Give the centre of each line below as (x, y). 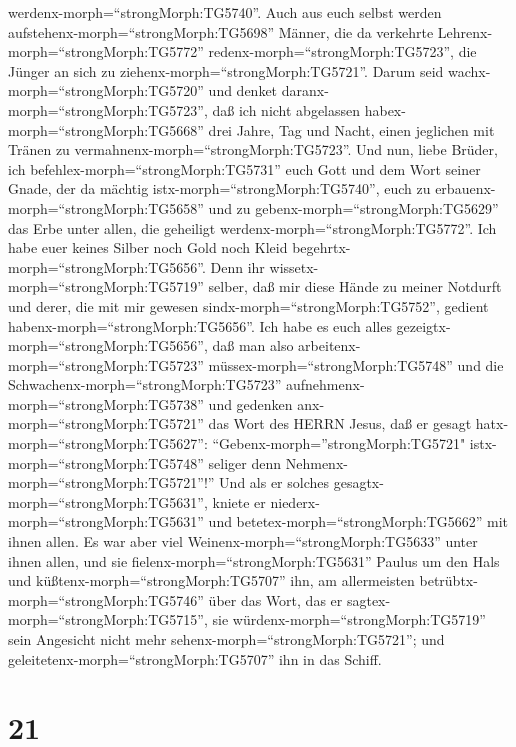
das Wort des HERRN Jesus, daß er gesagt (340, 423)
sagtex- (368, 599)
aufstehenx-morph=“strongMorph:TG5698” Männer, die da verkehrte (221, 31)
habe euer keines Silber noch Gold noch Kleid (148, 247)
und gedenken (250, 403)
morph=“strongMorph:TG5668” (106, 129)
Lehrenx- (465, 31)
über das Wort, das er (275, 599)
